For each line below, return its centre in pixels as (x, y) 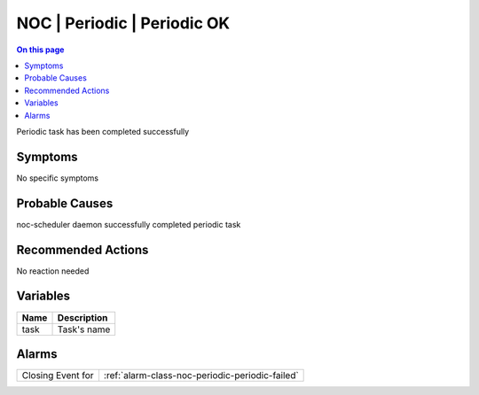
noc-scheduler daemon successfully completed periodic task (129, 224)
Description (82, 317)
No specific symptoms (58, 178)
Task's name (84, 329)
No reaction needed (53, 271)
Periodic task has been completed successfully (103, 131)
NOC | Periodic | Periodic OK (123, 23)
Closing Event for (58, 376)
